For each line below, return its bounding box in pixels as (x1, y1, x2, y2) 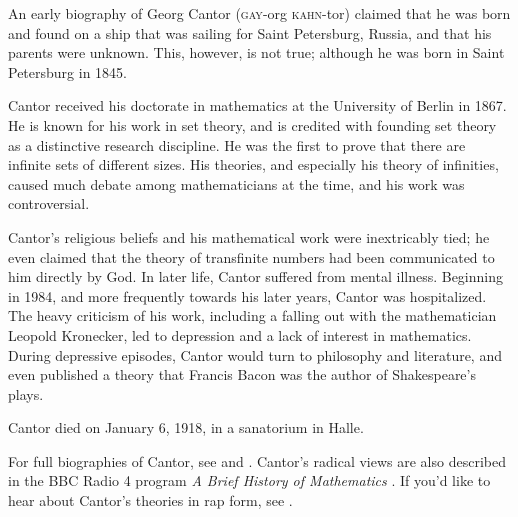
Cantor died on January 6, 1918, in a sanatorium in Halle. (8, 417, 364, 438)
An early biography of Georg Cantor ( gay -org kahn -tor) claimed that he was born (8, 3, 511, 23)
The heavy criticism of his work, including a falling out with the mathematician (8, 305, 497, 326)
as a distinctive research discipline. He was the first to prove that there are (8, 134, 466, 155)
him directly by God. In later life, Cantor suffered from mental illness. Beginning (8, 266, 504, 287)
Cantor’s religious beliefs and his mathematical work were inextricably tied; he (8, 226, 490, 247)
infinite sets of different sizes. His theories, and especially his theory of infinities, (8, 154, 499, 175)
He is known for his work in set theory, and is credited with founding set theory (8, 114, 497, 135)
